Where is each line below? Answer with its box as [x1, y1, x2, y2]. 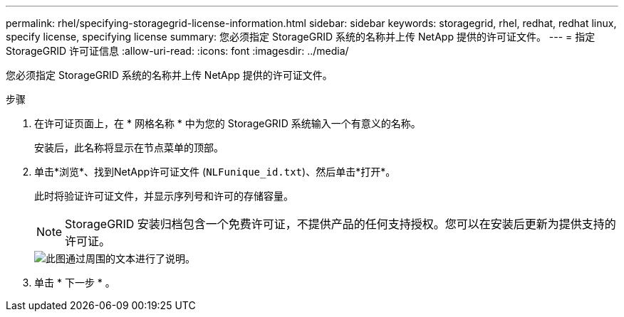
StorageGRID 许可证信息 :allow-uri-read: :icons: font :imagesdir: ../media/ [6, 45, 349, 57]
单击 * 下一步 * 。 [34, 276, 115, 289]
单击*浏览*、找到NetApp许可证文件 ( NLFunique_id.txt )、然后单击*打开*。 [34, 166, 396, 178]
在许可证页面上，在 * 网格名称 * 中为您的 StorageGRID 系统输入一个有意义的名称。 [34, 117, 421, 129]
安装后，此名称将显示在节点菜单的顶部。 [34, 141, 224, 154]
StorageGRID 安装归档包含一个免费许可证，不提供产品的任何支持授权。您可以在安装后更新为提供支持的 [65, 217, 616, 231]
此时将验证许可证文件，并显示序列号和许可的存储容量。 [34, 190, 293, 202]
